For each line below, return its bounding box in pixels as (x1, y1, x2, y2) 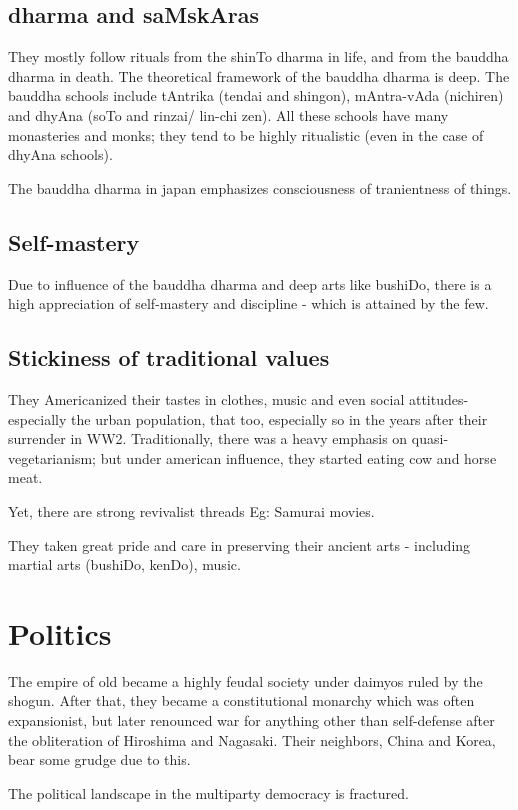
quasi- (411, 428, 449, 449)
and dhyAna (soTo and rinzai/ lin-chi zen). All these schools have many (8, 104, 449, 125)
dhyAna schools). (8, 144, 113, 165)
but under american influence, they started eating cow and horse (100, 447, 497, 468)
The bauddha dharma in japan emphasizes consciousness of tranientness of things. (8, 177, 512, 198)
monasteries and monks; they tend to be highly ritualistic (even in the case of (8, 124, 484, 145)
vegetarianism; (8, 447, 97, 468)
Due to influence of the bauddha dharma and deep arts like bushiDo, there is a (8, 273, 492, 294)
